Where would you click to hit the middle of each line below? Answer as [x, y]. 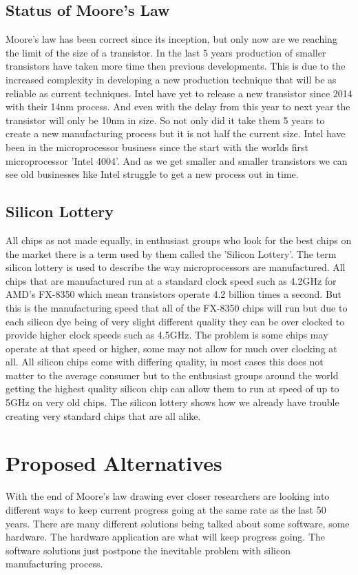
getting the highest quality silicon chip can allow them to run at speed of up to [172, 389]
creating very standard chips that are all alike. [103, 415]
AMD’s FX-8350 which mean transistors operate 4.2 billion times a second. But [174, 294]
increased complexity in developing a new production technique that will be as [171, 79]
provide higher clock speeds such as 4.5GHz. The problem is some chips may [167, 335]
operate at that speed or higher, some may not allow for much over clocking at [171, 348]
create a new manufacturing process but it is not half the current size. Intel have [176, 133]
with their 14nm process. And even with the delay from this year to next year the [178, 107]
